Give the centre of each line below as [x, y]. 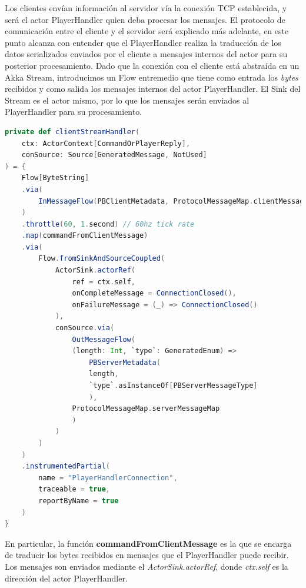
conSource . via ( [85, 328]
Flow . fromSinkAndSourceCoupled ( [102, 259]
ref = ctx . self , [104, 282]
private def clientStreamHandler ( [72, 132]
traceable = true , [74, 489]
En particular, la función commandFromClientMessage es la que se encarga [148, 543]
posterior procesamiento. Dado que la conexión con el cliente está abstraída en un [152, 65]
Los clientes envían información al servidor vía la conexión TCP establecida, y [146, 8]
